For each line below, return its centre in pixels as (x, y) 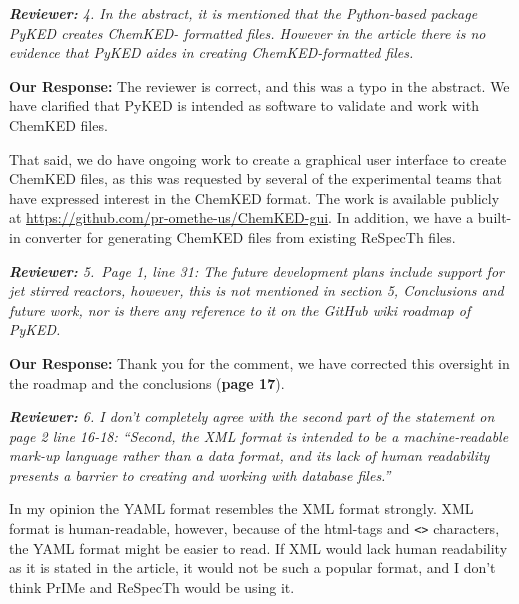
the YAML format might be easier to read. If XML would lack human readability (258, 547)
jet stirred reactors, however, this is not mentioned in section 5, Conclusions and (256, 290)
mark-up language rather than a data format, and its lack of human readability (249, 455)
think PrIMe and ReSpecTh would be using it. (152, 586)
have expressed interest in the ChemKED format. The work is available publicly (254, 197)
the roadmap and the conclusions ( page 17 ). (147, 382)
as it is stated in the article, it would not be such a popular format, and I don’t (252, 567)
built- (494, 217)
